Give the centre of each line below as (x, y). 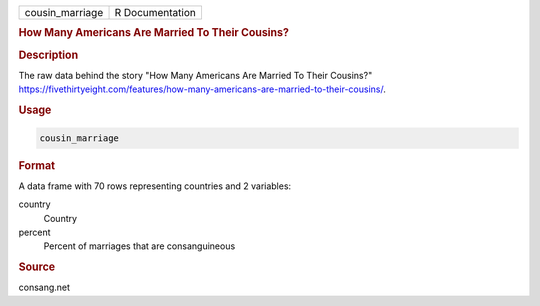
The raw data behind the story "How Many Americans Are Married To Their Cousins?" (195, 75)
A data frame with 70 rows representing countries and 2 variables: (155, 186)
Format (36, 165)
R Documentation (155, 12)
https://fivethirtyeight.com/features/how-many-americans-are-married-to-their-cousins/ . (202, 89)
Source (37, 267)
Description (48, 55)
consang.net (44, 287)
